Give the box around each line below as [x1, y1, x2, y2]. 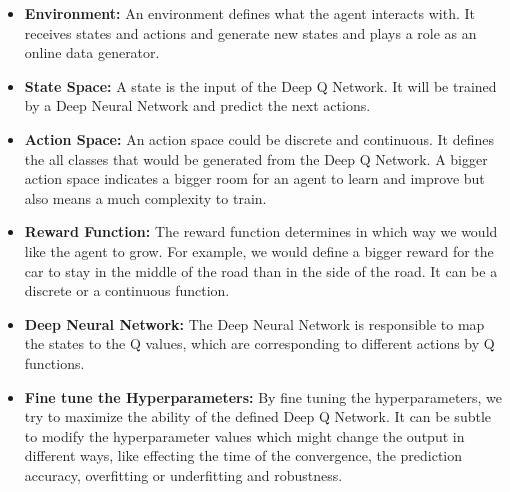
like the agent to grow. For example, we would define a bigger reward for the [24, 240, 494, 261]
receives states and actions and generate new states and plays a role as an [24, 22, 477, 43]
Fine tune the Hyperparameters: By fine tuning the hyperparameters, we [24, 386, 503, 407]
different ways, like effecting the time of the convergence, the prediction [24, 445, 463, 466]
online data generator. [24, 42, 160, 63]
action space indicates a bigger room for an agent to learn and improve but [24, 168, 485, 189]
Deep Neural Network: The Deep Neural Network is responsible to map [24, 313, 485, 334]
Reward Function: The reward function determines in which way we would [24, 221, 498, 242]
